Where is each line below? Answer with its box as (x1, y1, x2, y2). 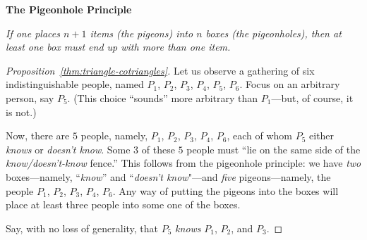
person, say (6, 90, 54, 105)
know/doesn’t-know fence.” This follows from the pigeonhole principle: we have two (6, 156, 361, 170)
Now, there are (6, 128, 70, 143)
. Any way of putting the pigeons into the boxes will (112, 183, 339, 198)
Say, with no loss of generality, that (6, 220, 159, 235)
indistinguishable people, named (6, 77, 144, 91)
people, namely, (80, 128, 148, 143)
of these (141, 141, 175, 156)
